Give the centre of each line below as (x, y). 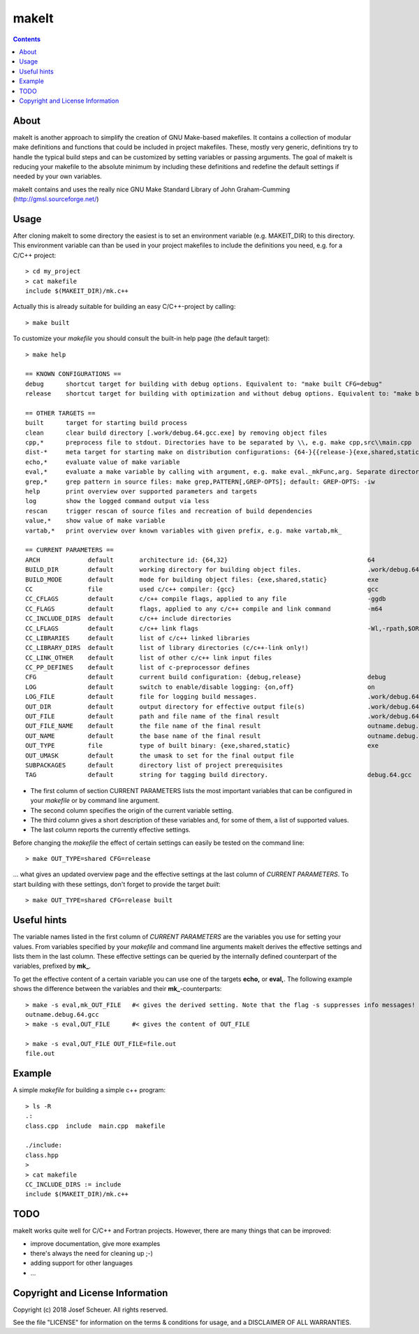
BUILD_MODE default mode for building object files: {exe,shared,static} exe (202, 579)
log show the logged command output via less (117, 501)
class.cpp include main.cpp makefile (95, 1126)
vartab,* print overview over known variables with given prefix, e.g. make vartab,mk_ (184, 530)
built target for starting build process (106, 423)
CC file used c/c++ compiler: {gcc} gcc (202, 589)
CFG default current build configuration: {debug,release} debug (206, 677)
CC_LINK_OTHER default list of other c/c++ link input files (149, 658)
